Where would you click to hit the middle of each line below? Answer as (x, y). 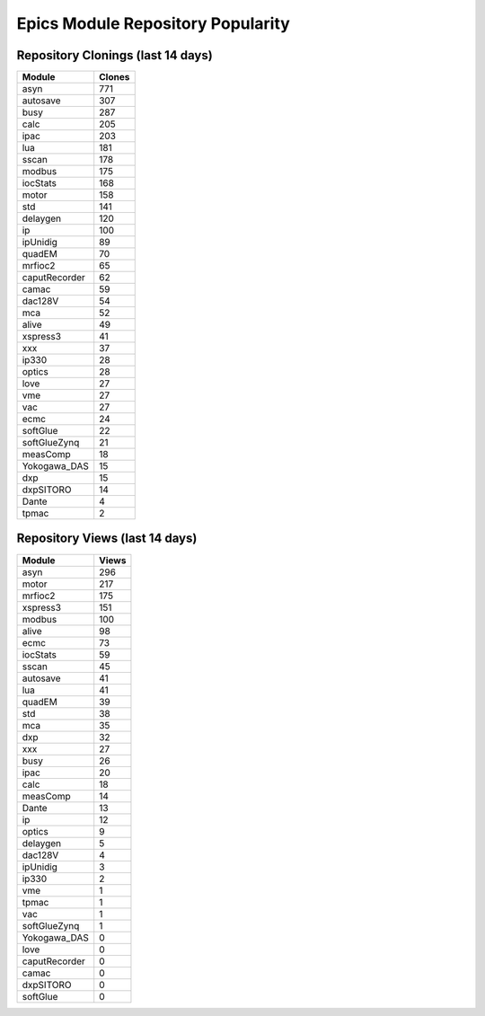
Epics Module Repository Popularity (154, 23)
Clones (115, 77)
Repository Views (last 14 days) (107, 539)
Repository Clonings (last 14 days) (115, 55)
